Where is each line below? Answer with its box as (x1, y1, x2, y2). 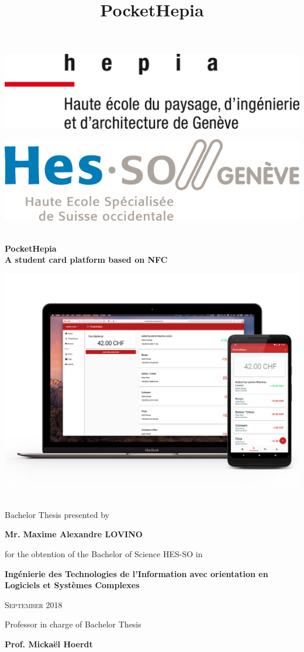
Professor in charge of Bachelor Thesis (5, 618, 141, 630)
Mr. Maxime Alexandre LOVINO (5, 528, 143, 540)
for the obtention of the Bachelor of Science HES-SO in (5, 548, 203, 560)
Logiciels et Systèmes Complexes (5, 579, 140, 591)
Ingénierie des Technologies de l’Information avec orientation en (5, 567, 268, 579)
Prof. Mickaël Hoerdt (5, 638, 93, 650)
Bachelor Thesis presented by (5, 508, 109, 520)
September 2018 (5, 598, 63, 610)
